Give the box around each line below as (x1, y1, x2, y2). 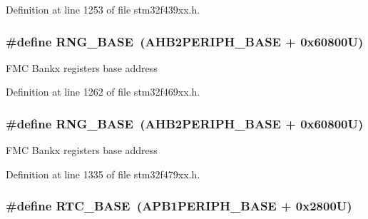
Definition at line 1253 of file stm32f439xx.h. (6, 2, 200, 16)
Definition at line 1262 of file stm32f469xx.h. (6, 84, 200, 99)
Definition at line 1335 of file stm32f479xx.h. (6, 166, 200, 181)
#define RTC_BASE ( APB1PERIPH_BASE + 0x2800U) (6, 197, 352, 215)
